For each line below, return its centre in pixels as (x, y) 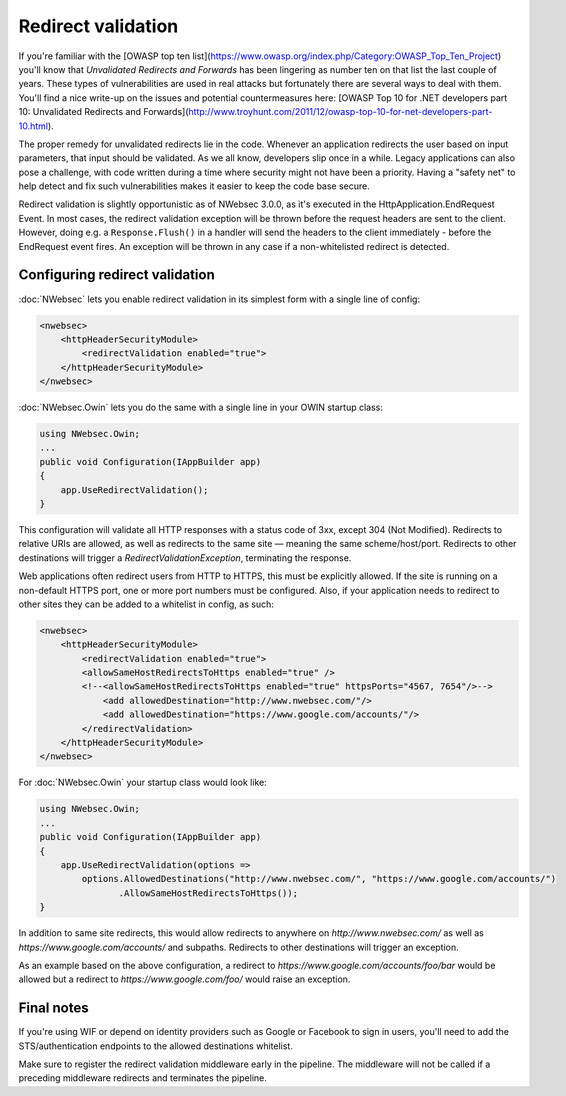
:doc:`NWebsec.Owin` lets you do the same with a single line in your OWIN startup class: (201, 407)
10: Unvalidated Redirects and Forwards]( (103, 112)
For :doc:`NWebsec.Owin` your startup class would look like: (142, 782)
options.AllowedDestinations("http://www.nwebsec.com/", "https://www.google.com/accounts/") (319, 879)
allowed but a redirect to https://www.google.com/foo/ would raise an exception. (184, 979)
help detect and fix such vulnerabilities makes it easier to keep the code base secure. (194, 186)
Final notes (53, 1008)
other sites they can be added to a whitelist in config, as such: (146, 604)
